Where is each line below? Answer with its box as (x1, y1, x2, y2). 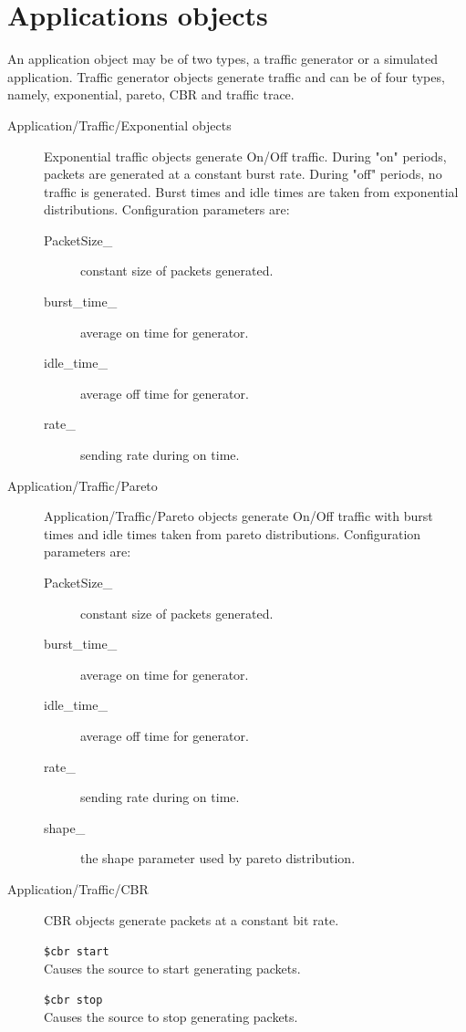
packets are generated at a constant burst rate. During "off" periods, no (44, 164, 442, 183)
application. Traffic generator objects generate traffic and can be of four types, (7, 67, 445, 86)
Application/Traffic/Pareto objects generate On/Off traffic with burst (44, 506, 433, 526)
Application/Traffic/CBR (7, 879, 149, 898)
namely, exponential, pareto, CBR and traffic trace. (7, 85, 295, 104)
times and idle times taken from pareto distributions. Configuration (44, 524, 421, 543)
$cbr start (44, 945, 109, 959)
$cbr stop (44, 994, 103, 1007)
